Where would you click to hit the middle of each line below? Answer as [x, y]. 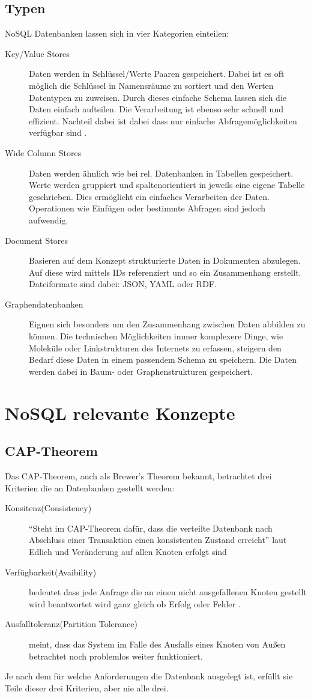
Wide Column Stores [43, 152]
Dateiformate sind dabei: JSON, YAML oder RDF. [123, 284]
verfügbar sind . [58, 132]
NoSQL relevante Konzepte [120, 412]
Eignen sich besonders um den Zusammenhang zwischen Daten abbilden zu [167, 324]
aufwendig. [49, 220]
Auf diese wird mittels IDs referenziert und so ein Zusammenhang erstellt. [165, 272]
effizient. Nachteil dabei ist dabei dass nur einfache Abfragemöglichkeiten [163, 120]
